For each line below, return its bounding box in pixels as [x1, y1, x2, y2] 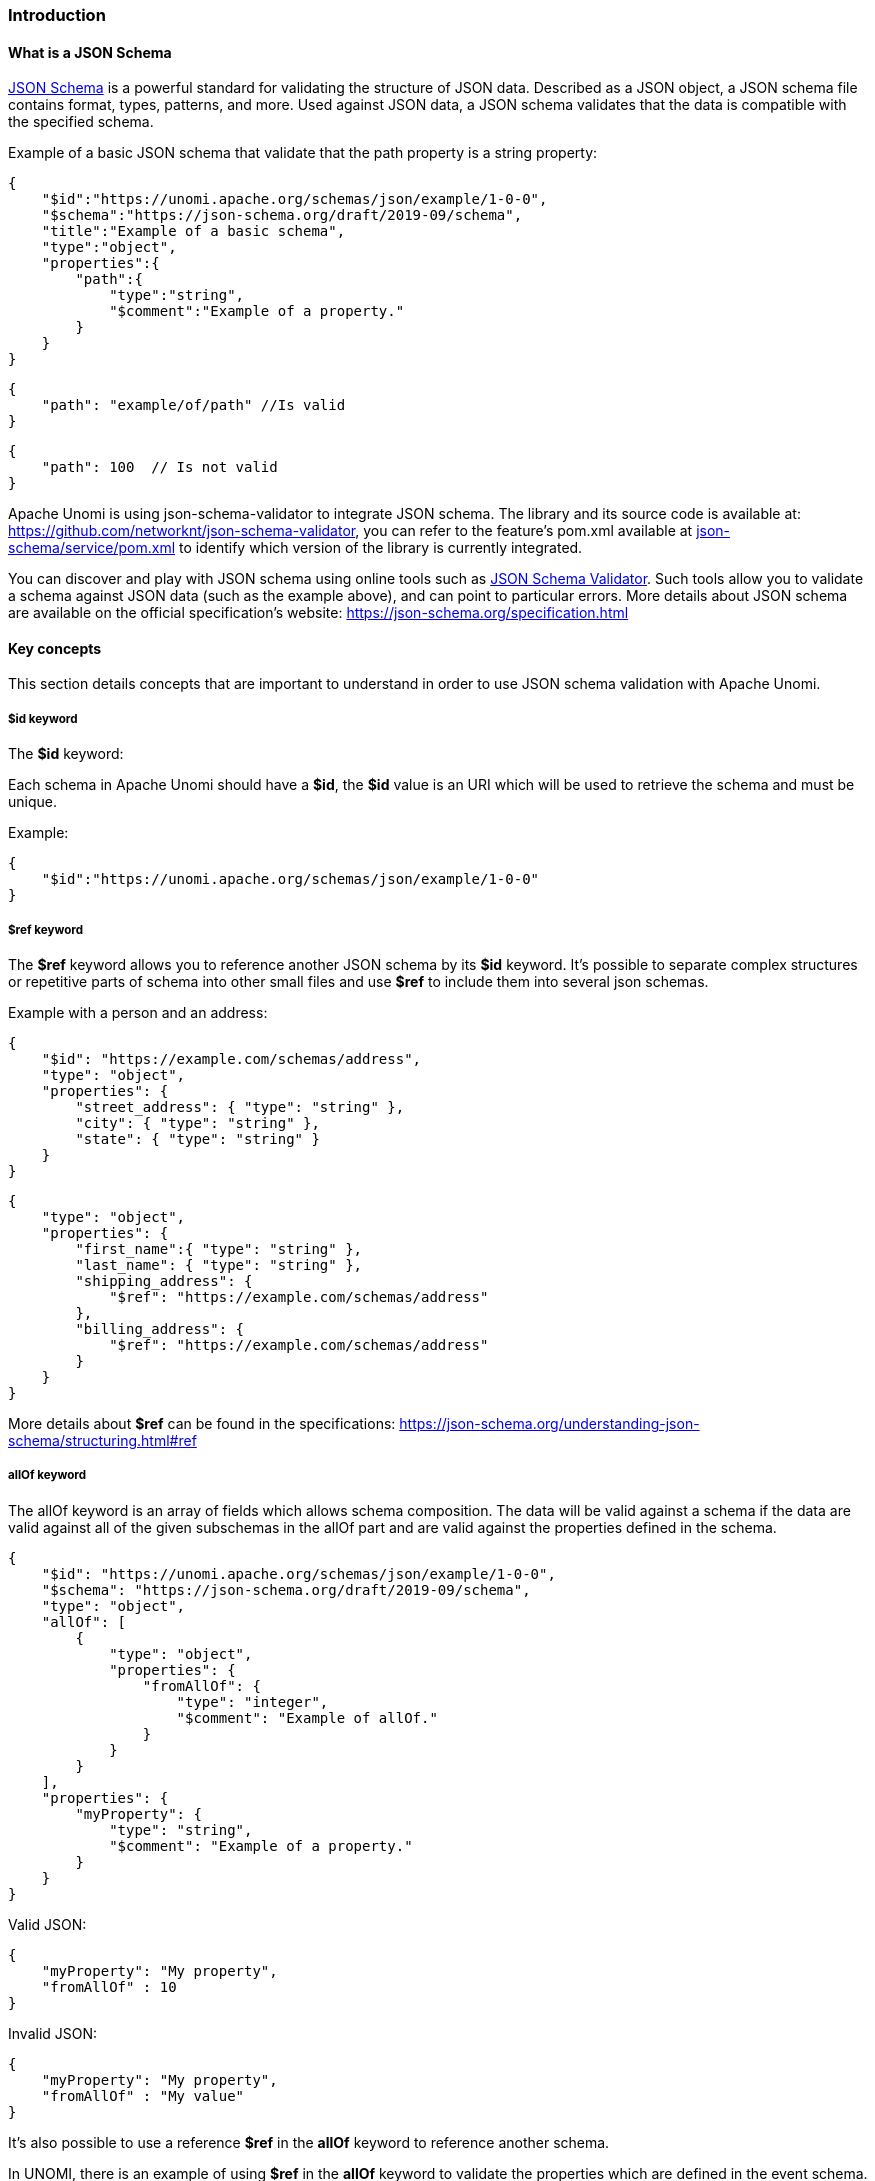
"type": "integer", [176, 1693, 329, 1710]
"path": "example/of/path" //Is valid [41, 397, 346, 414]
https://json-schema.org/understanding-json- [399, 1415, 700, 1432]
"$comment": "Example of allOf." [176, 1709, 438, 1726]
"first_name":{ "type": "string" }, [75, 1241, 363, 1257]
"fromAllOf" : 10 [41, 1978, 177, 1995]
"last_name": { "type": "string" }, [75, 1257, 363, 1273]
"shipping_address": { [75, 1273, 253, 1289]
